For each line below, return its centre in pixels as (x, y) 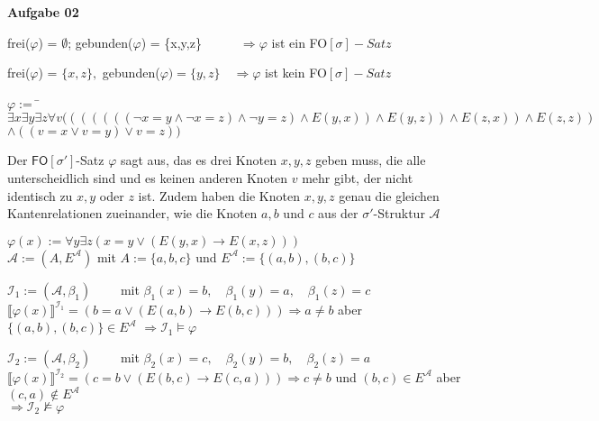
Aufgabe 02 (43, 12)
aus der (338, 213)
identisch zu (40, 195)
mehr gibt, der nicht (358, 177)
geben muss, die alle (371, 160)
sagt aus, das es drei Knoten (198, 160)
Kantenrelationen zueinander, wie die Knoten (132, 213)
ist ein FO (299, 42)
